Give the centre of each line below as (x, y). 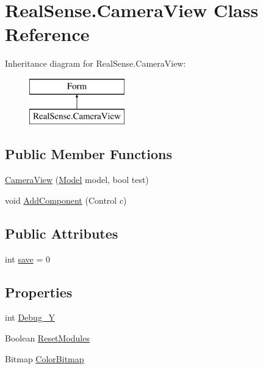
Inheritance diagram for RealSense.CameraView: (95, 63)
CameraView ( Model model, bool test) (77, 180)
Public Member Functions (88, 154)
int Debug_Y (30, 317)
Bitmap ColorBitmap (45, 358)
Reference (47, 34)
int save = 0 (27, 259)
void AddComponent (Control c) (66, 200)
